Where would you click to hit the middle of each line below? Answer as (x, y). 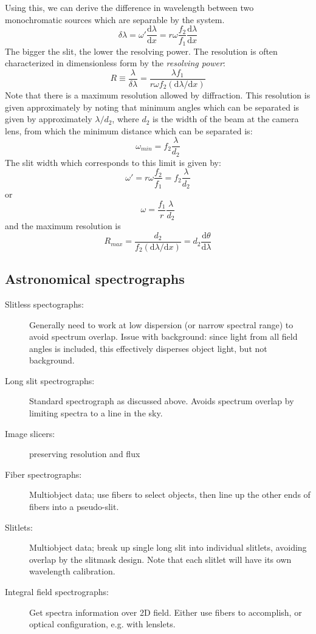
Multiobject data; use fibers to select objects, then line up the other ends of (170, 494)
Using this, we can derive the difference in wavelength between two (129, 7)
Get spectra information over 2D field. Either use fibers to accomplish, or (166, 612)
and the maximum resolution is (63, 226)
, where (125, 119)
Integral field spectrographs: (57, 592)
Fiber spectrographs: (43, 474)
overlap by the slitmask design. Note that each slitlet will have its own (160, 559)
